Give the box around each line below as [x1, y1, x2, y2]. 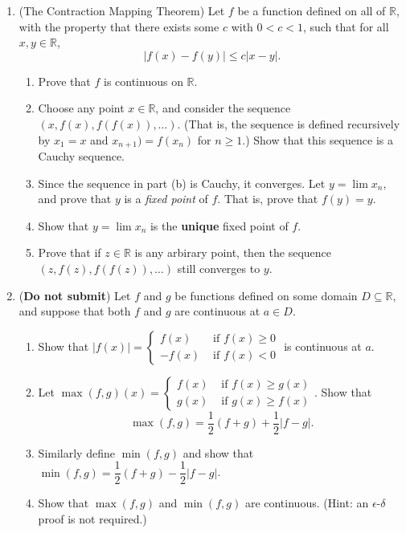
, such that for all [302, 18, 389, 35]
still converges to [177, 259, 260, 276]
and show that [182, 444, 254, 461]
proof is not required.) [38, 511, 147, 527]
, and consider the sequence [155, 100, 291, 116]
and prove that [38, 190, 112, 207]
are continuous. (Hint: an [244, 494, 369, 511]
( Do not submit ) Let [18, 287, 131, 303]
